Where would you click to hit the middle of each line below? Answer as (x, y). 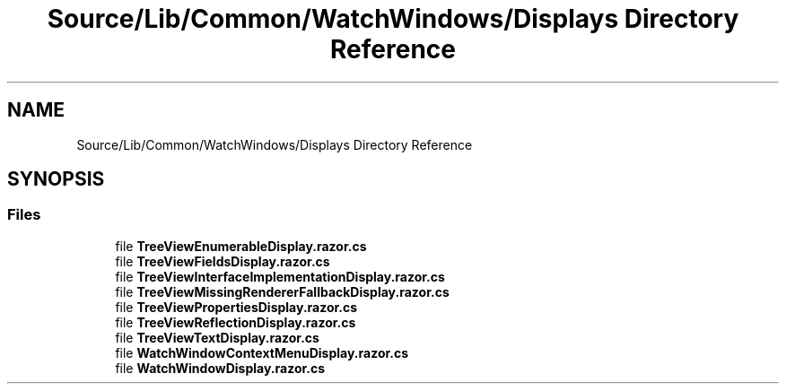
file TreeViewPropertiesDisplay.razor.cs (236, 307)
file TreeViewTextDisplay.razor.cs (217, 337)
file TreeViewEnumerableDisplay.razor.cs (241, 246)
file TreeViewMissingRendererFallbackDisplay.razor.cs (282, 291)
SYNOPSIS (56, 179)
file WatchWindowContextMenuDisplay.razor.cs (262, 352)
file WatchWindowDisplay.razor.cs (220, 368)
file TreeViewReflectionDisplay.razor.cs (236, 322)
